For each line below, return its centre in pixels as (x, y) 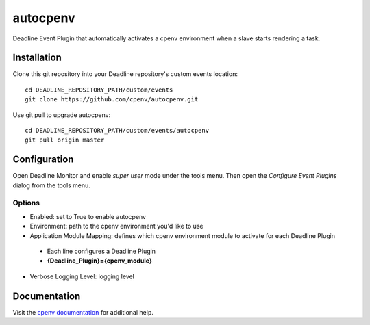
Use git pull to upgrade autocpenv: (62, 115)
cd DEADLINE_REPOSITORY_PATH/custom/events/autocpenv (117, 131)
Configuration (43, 160)
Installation (37, 58)
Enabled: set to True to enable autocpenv (88, 216)
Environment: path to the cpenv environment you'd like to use (116, 226)
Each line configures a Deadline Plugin (101, 251)
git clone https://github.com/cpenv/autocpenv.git (112, 100)
